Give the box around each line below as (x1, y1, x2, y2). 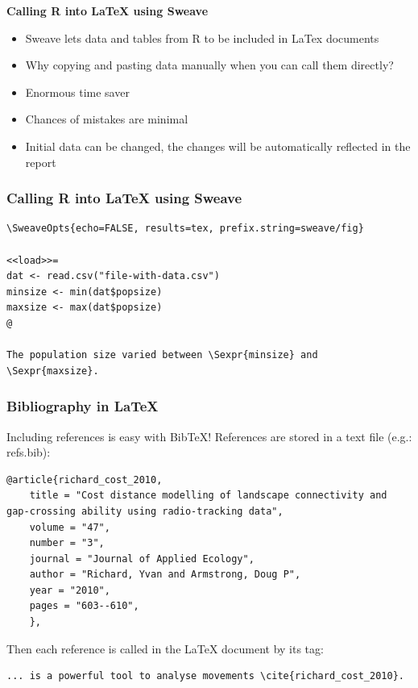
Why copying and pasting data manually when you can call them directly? (25, 56, 394, 73)
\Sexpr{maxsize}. (6, 365, 99, 377)
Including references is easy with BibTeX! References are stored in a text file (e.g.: (6, 427, 412, 444)
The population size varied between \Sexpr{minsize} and (6, 349, 318, 361)
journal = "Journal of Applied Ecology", (29, 552, 255, 565)
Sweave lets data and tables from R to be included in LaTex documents (25, 29, 379, 46)
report (25, 153, 56, 170)
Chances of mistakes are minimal (25, 110, 188, 127)
